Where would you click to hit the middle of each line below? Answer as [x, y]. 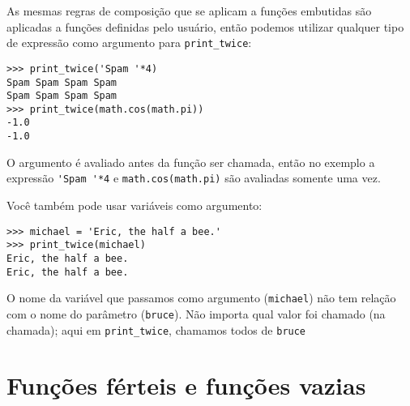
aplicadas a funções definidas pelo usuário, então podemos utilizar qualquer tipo [205, 26]
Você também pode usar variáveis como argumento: [135, 205]
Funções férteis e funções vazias [186, 385]
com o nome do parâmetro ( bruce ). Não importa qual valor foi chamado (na [196, 313]
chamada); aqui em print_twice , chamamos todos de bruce [156, 329]
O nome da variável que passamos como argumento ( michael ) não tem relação [201, 298]
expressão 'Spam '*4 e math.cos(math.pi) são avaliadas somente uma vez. [194, 178]
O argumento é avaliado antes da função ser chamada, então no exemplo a [191, 162]
